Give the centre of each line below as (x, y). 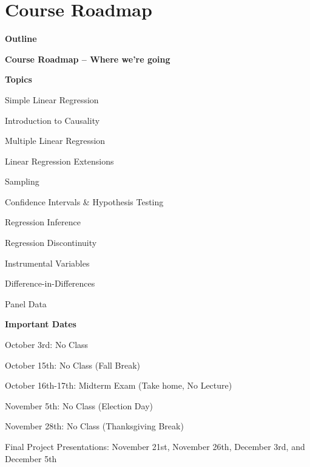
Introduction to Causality (52, 120)
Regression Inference (43, 222)
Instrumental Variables (47, 263)
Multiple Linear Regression (55, 141)
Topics (19, 79)
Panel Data (26, 303)
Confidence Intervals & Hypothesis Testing (84, 201)
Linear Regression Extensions (59, 161)
